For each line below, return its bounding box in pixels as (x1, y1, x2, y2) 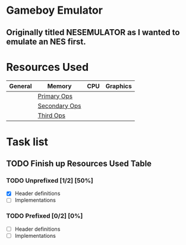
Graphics (105, 81, 132, 90)
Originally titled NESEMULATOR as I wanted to (6, 27, 180, 37)
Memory (47, 81, 72, 90)
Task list (6, 135, 49, 149)
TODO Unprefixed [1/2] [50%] (6, 177, 94, 185)
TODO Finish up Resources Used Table (6, 159, 152, 169)
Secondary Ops (37, 102, 81, 110)
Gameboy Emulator (6, 4, 103, 17)
